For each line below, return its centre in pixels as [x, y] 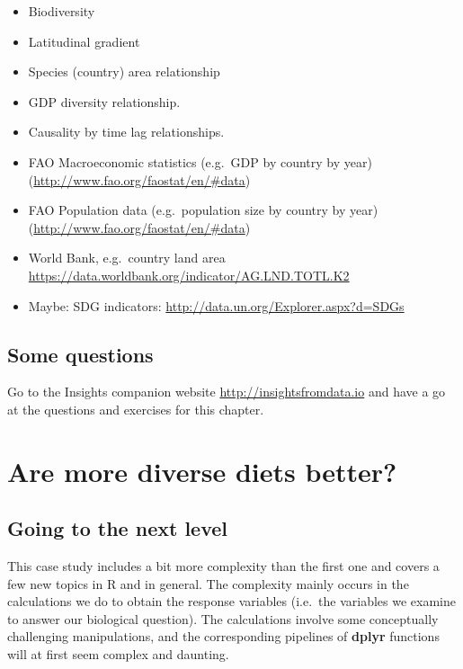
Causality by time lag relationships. [126, 132]
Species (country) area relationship [124, 71]
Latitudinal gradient [84, 41]
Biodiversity [62, 11]
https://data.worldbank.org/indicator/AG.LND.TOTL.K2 [189, 275]
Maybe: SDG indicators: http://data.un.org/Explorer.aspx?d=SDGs [216, 305]
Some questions [80, 354]
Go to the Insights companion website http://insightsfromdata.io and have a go [227, 392]
